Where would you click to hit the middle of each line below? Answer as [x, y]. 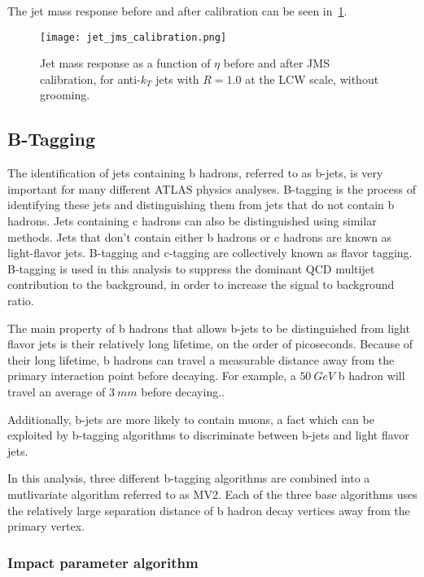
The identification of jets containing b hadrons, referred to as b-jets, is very [195, 173]
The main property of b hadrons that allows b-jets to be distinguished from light [209, 328]
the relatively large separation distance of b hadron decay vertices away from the [209, 510]
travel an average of [57, 391]
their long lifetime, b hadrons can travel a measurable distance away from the [201, 359]
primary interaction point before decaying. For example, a [152, 376]
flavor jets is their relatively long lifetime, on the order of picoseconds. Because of [210, 344]
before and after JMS [276, 63]
